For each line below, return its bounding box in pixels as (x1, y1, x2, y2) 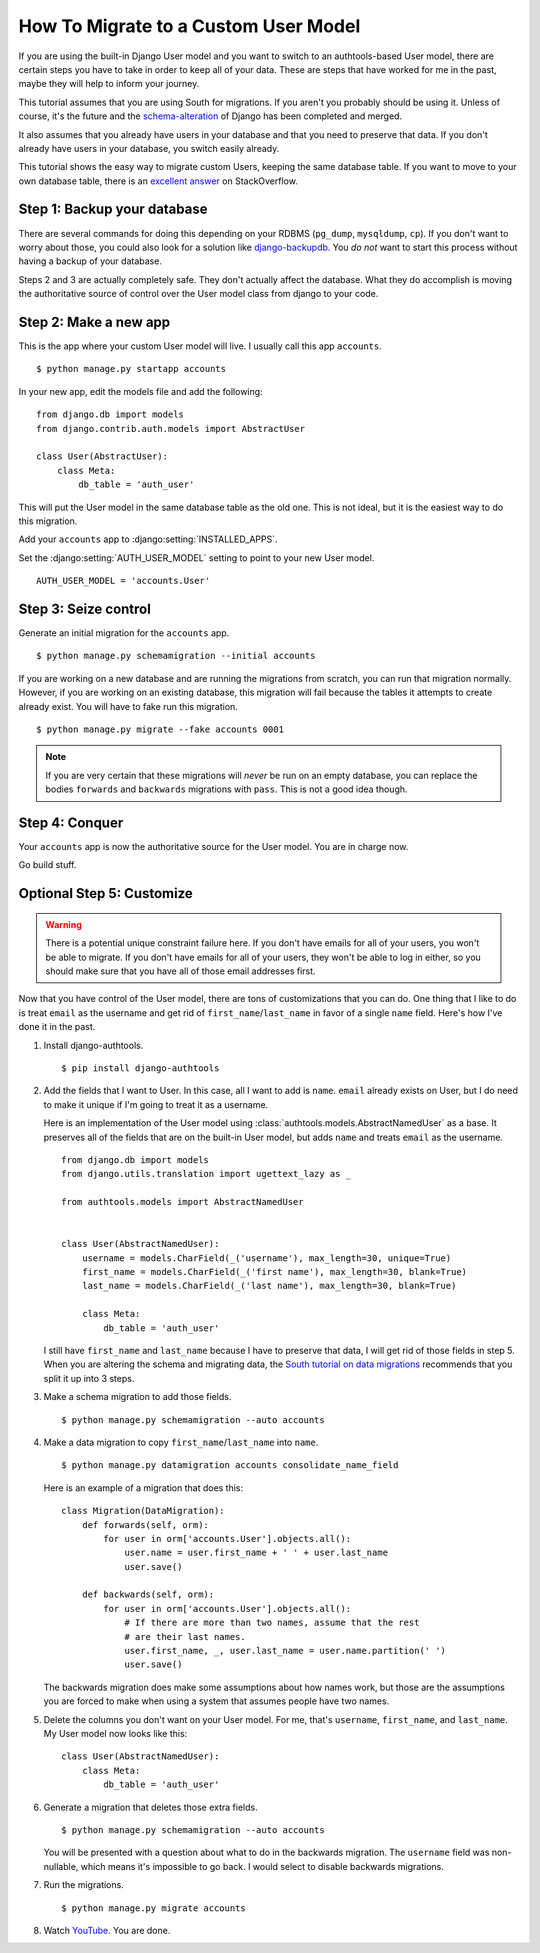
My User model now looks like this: (43, 1728, 188, 1739)
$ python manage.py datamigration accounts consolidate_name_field (61, 1460, 399, 1471)
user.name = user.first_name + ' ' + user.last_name (124, 1547, 389, 1559)
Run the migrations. (43, 1879, 124, 1891)
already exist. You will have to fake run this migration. (18, 700, 239, 712)
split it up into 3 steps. (43, 1372, 135, 1384)
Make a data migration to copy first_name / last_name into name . (43, 1436, 319, 1448)
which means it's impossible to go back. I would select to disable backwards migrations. (80, 1860, 445, 1872)
